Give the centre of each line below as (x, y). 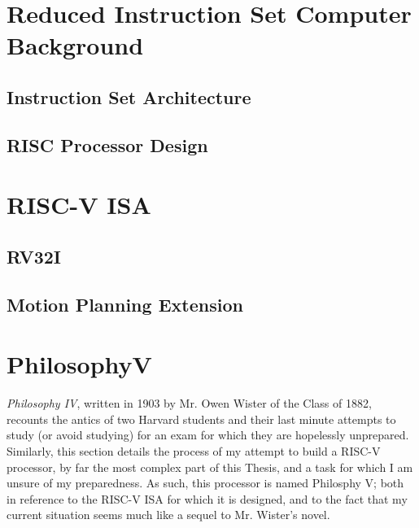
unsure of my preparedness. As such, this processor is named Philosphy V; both (205, 483)
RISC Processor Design (107, 144)
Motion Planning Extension (125, 304)
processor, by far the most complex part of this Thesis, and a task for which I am (210, 467)
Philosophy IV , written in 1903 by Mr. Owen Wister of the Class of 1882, (189, 403)
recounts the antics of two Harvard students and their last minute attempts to (201, 419)
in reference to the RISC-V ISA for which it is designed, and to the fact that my (207, 498)
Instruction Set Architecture (129, 96)
